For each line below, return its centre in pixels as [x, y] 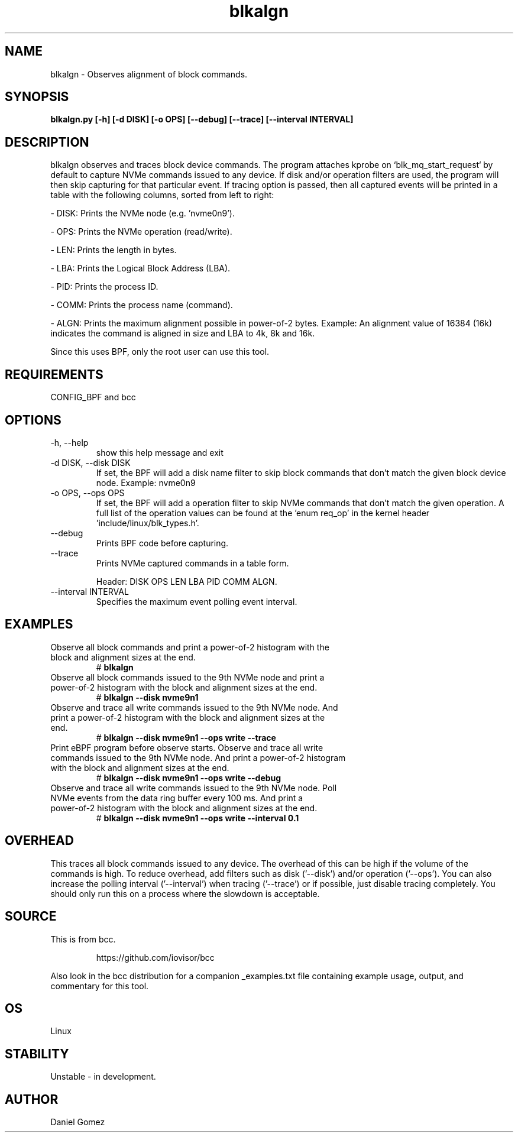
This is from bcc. [83, 939]
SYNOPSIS [37, 97]
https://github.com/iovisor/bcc [155, 957]
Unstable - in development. [103, 1077]
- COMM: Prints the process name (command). [142, 305]
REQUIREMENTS [54, 374]
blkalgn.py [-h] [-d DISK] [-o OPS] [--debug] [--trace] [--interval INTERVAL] [202, 119]
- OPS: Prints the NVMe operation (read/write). [141, 232]
